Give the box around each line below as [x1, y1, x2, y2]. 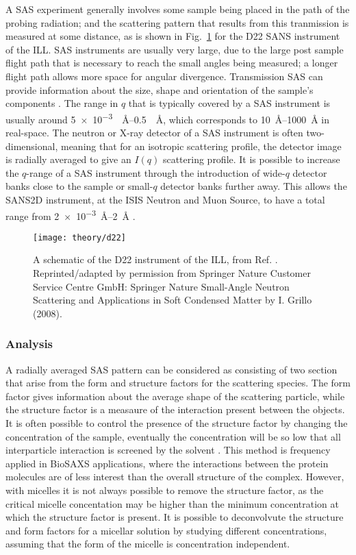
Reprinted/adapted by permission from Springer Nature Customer [33, 266, 311, 280]
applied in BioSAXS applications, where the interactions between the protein [5, 456, 329, 470]
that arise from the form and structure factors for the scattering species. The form [5, 375, 351, 390]
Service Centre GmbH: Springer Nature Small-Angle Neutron [33, 279, 290, 293]
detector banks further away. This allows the [160, 179, 347, 193]
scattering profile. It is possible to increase [162, 152, 340, 166]
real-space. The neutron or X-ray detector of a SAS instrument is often [5, 125, 303, 139]
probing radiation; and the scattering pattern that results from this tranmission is [5, 15, 349, 29]
